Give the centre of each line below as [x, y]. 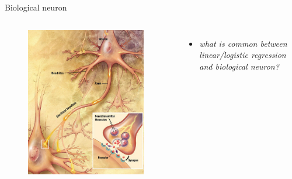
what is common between [243, 43]
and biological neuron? [239, 66]
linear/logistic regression [243, 55]
